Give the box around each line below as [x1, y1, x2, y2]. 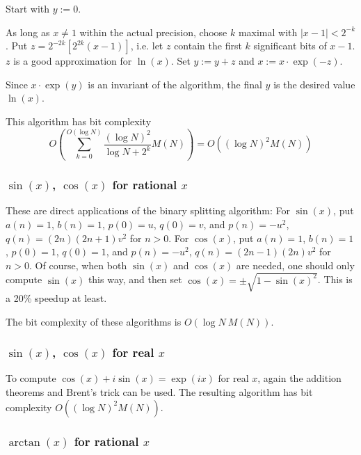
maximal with [238, 24, 298, 39]
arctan [8, 437, 40, 449]
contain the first [174, 38, 242, 53]
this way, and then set [88, 272, 182, 287]
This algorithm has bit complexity [6, 113, 152, 128]
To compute [6, 371, 56, 385]
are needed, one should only [236, 257, 355, 272]
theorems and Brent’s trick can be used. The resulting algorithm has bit [6, 384, 313, 399]
